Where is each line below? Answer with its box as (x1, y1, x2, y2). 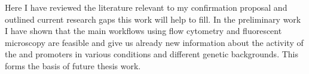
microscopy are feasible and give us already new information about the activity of (5, 36, 304, 48)
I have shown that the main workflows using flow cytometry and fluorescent (5, 24, 282, 37)
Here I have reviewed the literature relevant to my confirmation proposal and (5, 1, 287, 13)
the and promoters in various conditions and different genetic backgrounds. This (5, 48, 298, 60)
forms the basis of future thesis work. (5, 59, 141, 72)
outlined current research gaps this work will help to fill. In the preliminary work (5, 13, 301, 25)
